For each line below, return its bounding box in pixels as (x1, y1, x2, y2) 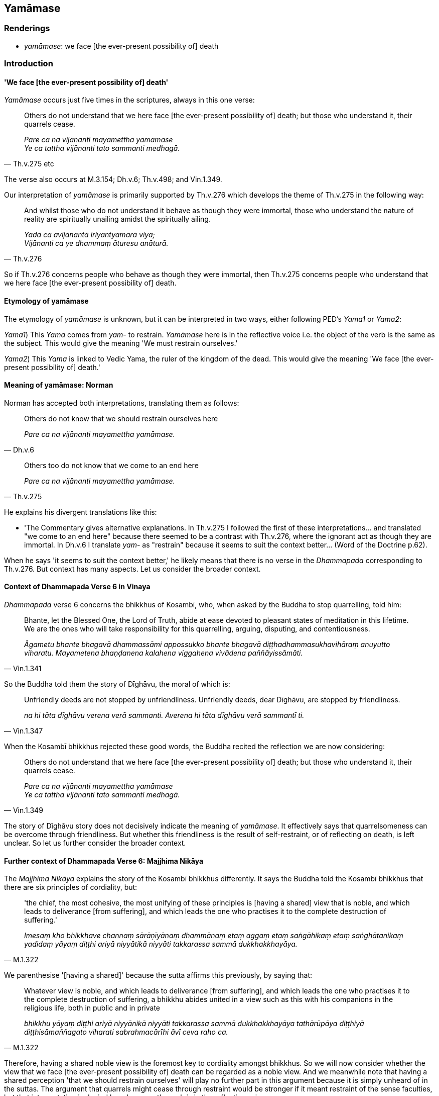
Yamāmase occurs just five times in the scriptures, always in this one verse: (4, 96, 255, 105)
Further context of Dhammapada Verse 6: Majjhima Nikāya (4, 856, 204, 865)
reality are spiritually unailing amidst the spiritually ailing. (24, 215, 211, 224)
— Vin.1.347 (4, 726, 43, 736)
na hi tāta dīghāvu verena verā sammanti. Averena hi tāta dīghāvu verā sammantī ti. (24, 711, 305, 720)
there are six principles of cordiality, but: (4, 883, 137, 892)
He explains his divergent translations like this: (4, 507, 157, 516)
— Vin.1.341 (4, 664, 42, 673)
